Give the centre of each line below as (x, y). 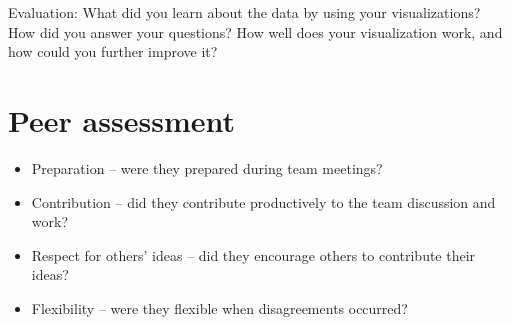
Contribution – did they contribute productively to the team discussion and (263, 201)
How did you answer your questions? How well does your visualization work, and (255, 31)
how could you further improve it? (113, 51)
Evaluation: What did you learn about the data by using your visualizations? (244, 12)
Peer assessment (121, 119)
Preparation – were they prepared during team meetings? (207, 167)
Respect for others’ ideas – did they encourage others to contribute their (253, 254)
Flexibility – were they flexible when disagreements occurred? (219, 307)
